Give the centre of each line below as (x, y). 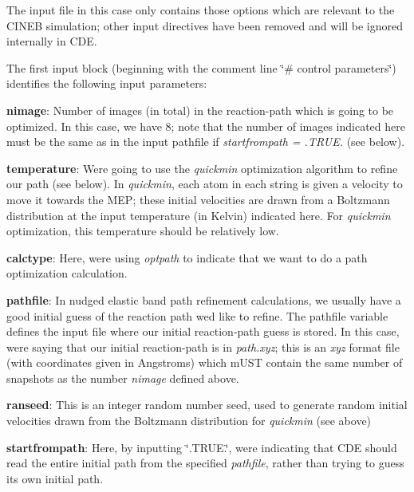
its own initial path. (55, 478)
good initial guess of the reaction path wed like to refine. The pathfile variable (197, 315)
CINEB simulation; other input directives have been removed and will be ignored (205, 25)
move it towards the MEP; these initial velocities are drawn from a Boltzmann (198, 199)
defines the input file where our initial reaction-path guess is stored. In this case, (203, 331)
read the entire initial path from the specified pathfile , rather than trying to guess (205, 463)
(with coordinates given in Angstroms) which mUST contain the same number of (205, 362)
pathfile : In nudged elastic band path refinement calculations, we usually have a (204, 299)
